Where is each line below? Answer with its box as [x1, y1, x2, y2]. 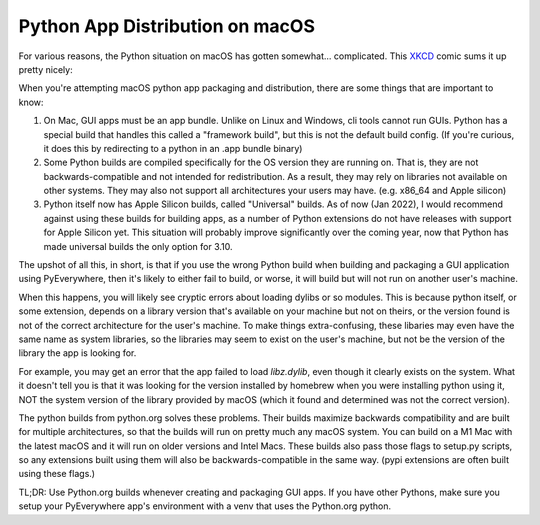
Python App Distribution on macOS [18, 15, 315, 37]
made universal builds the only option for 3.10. [43, 240, 234, 252]
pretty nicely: [18, 63, 74, 75]
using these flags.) [18, 468, 95, 480]
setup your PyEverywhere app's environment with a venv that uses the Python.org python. [18, 500, 392, 512]
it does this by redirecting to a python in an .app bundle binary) [43, 142, 303, 154]
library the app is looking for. [18, 347, 137, 359]
